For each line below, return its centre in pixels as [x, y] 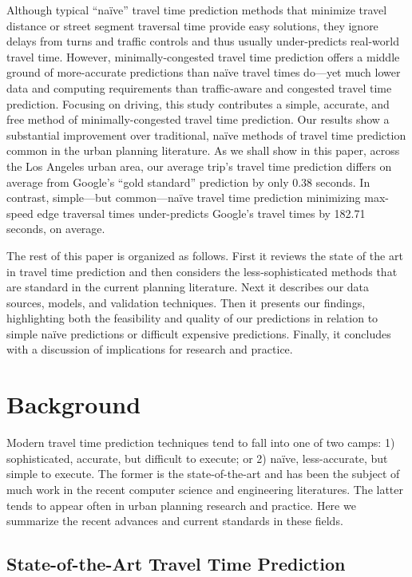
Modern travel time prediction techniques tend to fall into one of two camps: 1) [201, 443]
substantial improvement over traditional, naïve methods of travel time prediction [206, 134]
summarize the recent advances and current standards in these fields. [175, 521]
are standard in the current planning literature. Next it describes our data [188, 287]
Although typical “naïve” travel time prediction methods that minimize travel [197, 10]
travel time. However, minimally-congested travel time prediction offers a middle [203, 56]
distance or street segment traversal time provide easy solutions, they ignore [192, 25]
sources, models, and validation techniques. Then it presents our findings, [186, 302]
